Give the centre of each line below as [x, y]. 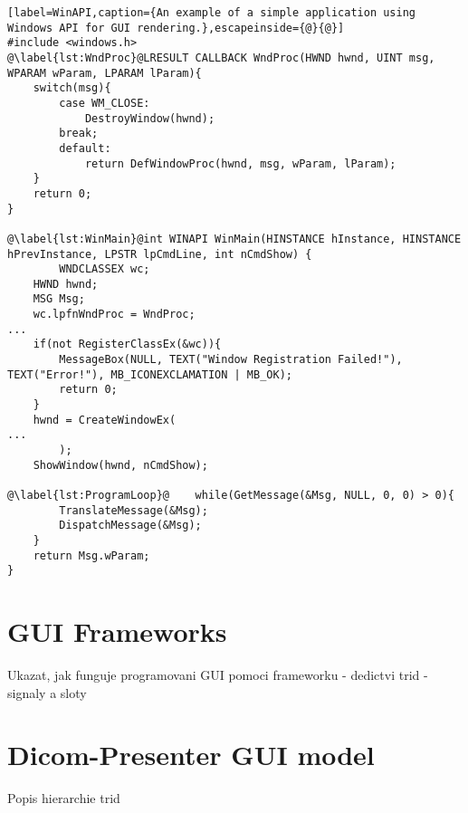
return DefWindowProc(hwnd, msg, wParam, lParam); [240, 163]
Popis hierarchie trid [64, 798]
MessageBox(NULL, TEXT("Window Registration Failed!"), [231, 360]
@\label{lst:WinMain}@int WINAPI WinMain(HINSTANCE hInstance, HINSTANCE [234, 239]
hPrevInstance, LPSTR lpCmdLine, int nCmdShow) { [160, 254]
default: [85, 148]
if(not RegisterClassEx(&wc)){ [127, 344]
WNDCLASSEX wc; [105, 269]
